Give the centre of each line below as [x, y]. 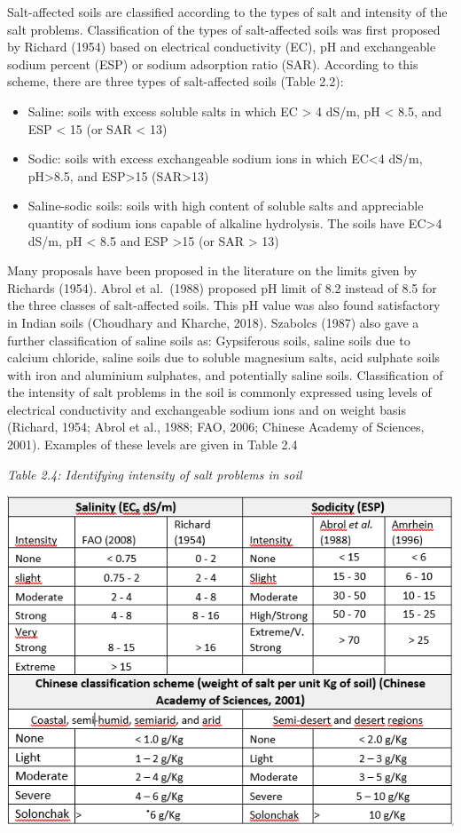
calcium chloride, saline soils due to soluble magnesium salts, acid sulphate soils [224, 357]
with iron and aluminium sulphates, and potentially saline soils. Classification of [225, 374]
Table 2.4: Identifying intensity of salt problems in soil [155, 474]
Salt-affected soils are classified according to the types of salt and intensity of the [227, 12]
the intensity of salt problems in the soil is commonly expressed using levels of [219, 392]
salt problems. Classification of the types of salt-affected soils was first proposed [224, 29]
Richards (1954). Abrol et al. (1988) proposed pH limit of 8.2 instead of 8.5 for [222, 287]
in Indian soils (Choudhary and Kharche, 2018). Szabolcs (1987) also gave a [213, 322]
